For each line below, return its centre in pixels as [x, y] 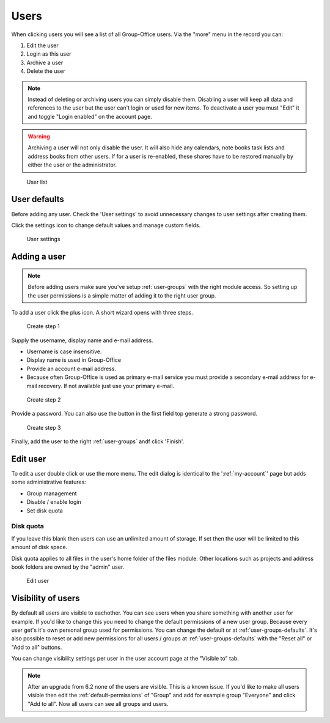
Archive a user [45, 62]
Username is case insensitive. [64, 351]
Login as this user [49, 54]
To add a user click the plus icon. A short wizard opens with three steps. [102, 312]
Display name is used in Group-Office [74, 360]
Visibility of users [46, 598]
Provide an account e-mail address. [71, 369]
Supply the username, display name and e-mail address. [82, 340]
